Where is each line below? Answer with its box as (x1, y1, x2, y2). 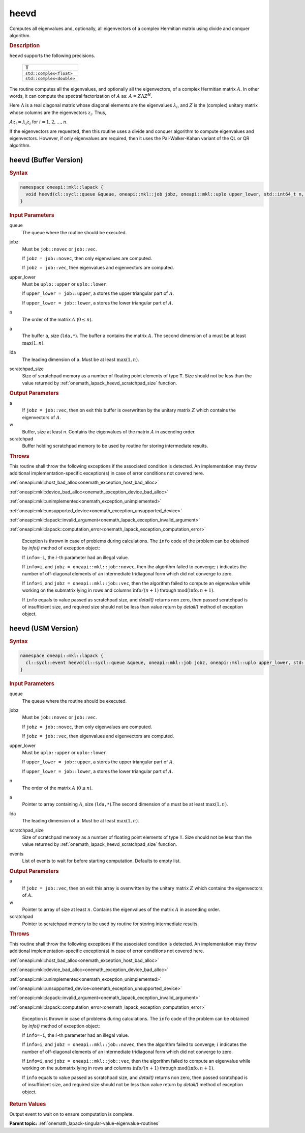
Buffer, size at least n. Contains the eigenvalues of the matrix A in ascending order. (22, 428, 196, 435)
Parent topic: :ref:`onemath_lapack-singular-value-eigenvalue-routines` (9, 1120, 160, 1126)
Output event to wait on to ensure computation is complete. (9, 1111, 134, 1117)
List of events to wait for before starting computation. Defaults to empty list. (22, 858, 181, 864)
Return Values (9, 1100, 46, 1108)
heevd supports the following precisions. (9, 52, 96, 59)
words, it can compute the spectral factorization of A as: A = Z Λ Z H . (9, 92, 152, 99)
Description (9, 42, 40, 49)
